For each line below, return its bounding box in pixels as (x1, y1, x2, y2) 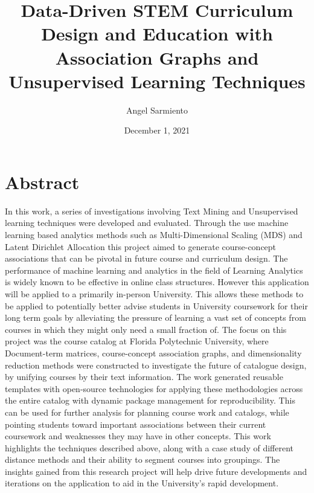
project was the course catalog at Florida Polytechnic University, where (5, 335, 269, 347)
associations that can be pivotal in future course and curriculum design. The (5, 252, 288, 265)
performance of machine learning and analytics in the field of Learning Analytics (5, 263, 303, 276)
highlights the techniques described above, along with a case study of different (5, 441, 294, 454)
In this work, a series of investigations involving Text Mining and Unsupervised (5, 204, 298, 217)
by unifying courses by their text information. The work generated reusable (5, 370, 283, 383)
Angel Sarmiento (126, 103, 188, 116)
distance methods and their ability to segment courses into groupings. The (5, 453, 280, 466)
